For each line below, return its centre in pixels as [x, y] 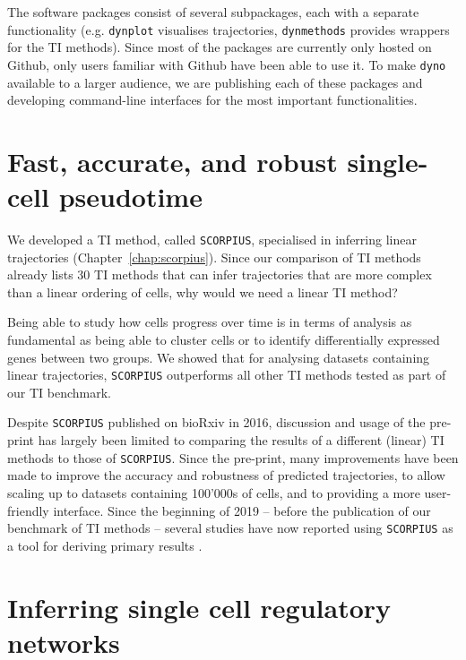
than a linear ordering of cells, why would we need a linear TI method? [203, 291]
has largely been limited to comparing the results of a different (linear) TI [241, 440]
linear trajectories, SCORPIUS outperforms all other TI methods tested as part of [227, 375]
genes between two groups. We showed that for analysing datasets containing [219, 357]
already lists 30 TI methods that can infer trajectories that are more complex [220, 274]
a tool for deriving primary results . [105, 545]
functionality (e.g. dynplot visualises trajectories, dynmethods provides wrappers [229, 29]
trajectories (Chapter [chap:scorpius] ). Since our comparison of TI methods [214, 257]
